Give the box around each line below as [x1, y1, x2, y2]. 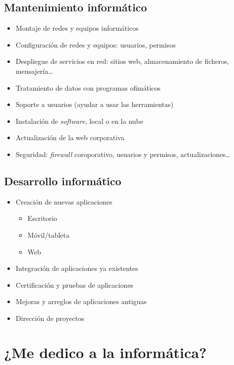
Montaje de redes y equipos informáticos [15, 23, 139, 33]
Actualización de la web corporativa [15, 132, 124, 143]
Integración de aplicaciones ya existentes [15, 263, 138, 273]
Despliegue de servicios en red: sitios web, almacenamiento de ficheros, [15, 56, 230, 66]
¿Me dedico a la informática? [4, 342, 207, 362]
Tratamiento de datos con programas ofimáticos [15, 82, 161, 93]
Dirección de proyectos [15, 313, 84, 323]
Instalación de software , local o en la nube [15, 115, 143, 126]
